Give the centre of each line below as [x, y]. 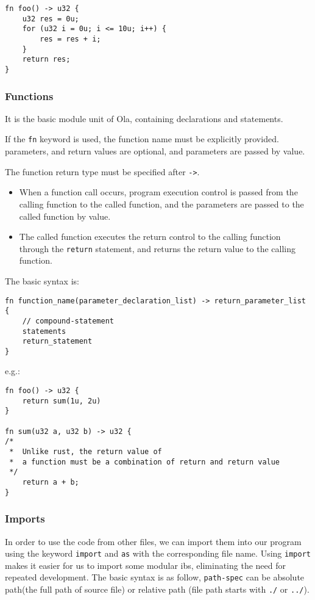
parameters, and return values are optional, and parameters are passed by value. [155, 151]
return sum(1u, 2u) [62, 401]
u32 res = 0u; [51, 19]
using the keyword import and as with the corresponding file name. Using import [158, 553]
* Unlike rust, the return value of [86, 452]
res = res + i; [70, 39]
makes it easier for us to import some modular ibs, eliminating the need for [146, 565]
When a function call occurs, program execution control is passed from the [158, 192]
